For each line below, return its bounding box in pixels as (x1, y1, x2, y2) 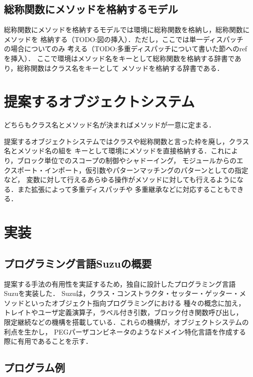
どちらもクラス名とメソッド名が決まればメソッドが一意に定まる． (4, 120, 215, 130)
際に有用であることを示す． (4, 336, 93, 346)
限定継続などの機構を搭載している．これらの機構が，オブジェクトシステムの (4, 317, 249, 327)
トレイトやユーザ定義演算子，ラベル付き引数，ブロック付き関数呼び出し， (4, 307, 243, 317)
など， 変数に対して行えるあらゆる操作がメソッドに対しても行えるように (4, 174, 237, 185)
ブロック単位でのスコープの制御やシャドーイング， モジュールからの (17, 155, 236, 166)
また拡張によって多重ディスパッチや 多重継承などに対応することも (17, 184, 230, 194)
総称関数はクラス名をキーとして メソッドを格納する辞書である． (17, 63, 224, 73)
